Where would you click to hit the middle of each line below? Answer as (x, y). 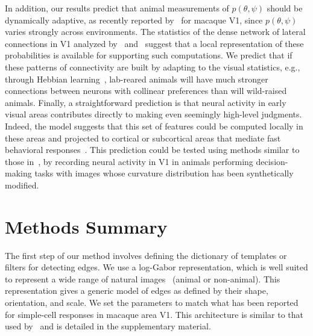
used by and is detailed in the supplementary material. (108, 326)
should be (285, 8)
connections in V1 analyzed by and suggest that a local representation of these (154, 43)
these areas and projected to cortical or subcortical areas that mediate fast (143, 138)
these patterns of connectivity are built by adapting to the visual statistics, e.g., (153, 67)
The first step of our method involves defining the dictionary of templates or (146, 255)
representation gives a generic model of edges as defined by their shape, (137, 291)
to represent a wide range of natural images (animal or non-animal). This (143, 278)
